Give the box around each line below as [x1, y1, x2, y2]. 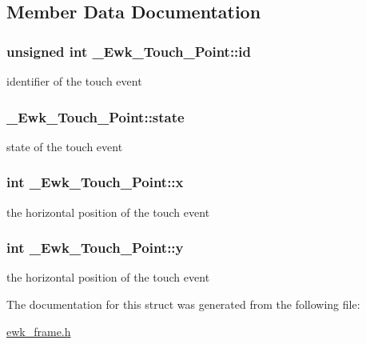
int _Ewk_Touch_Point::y [6, 238, 184, 258]
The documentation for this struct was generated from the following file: [6, 296, 360, 313]
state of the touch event [6, 138, 123, 154]
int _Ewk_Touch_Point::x [6, 172, 184, 192]
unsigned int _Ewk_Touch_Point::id [6, 41, 251, 61]
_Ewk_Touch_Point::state [6, 106, 185, 126]
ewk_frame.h [6, 322, 71, 339]
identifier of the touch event [6, 73, 142, 89]
